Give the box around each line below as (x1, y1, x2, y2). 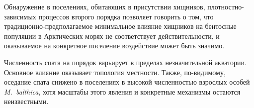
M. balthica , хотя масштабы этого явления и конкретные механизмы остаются (4, 86, 241, 97)
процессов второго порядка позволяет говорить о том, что (38, 11, 214, 21)
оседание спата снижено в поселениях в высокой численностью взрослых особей (4, 77, 250, 87)
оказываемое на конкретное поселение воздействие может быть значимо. (4, 40, 225, 51)
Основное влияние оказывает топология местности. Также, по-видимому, (4, 67, 226, 77)
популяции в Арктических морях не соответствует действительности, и (4, 30, 220, 41)
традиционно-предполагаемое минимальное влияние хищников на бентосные (4, 21, 237, 31)
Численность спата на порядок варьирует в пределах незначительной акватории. (4, 57, 247, 67)
